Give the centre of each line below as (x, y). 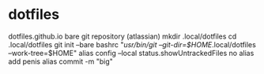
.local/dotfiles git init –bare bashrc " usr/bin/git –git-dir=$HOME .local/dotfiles (132, 44)
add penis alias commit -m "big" (60, 61)
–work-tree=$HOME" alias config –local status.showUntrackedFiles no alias (131, 53)
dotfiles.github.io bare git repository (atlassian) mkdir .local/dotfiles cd (123, 36)
